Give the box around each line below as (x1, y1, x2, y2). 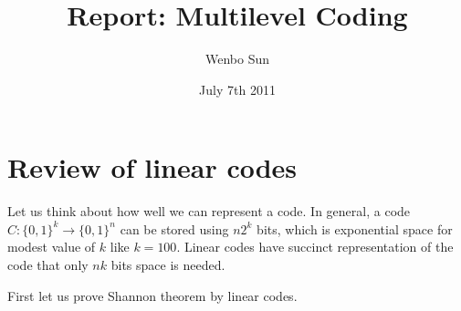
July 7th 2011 (199, 79, 276, 98)
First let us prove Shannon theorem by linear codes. (7, 285, 298, 305)
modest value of (7, 237, 96, 256)
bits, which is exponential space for (257, 219, 453, 238)
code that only (7, 255, 89, 275)
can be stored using (120, 219, 229, 238)
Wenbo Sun (204, 49, 270, 68)
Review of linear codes (7, 149, 298, 186)
